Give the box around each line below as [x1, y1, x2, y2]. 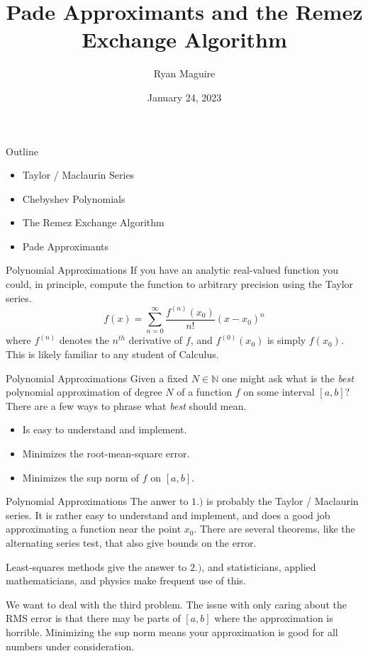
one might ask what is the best [221, 370, 354, 385]
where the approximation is [214, 611, 333, 626]
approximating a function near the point [6, 521, 182, 536]
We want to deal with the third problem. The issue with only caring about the [6, 596, 347, 611]
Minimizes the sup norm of [22, 469, 140, 484]
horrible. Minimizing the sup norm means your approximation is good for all [6, 624, 338, 639]
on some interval [243, 384, 315, 399]
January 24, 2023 [147, 89, 222, 104]
